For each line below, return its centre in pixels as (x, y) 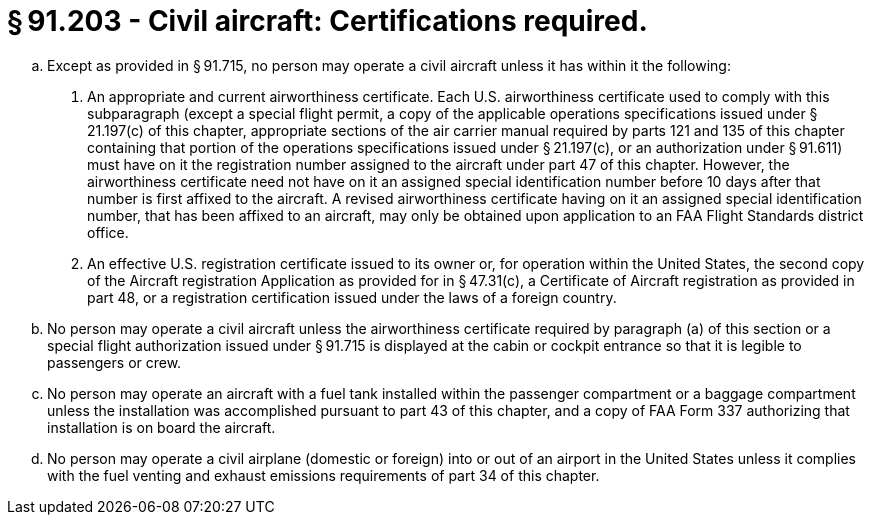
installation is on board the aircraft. (161, 427)
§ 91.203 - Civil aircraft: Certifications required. (327, 21)
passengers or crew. (114, 362)
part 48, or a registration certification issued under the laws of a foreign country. (352, 297)
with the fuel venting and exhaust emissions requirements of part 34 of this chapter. (323, 475)
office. (108, 232)
